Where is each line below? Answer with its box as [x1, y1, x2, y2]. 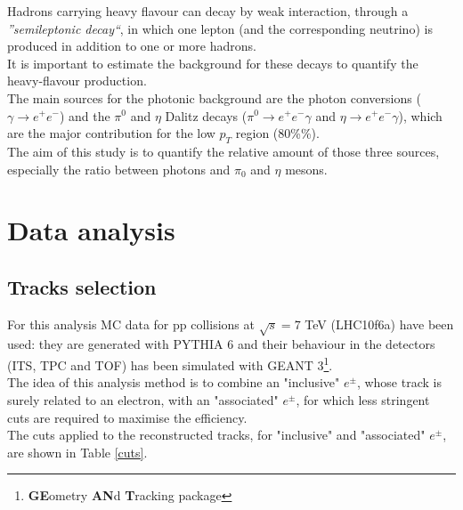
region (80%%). [235, 124, 320, 142]
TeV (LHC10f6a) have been [305, 314, 454, 333]
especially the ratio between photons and [7, 159, 231, 178]
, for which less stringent [296, 390, 430, 409]
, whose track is [356, 373, 442, 392]
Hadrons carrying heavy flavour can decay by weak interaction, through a [7, 2, 409, 20]
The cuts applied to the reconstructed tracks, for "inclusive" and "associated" [7, 425, 426, 444]
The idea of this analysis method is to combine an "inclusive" [7, 373, 340, 392]
